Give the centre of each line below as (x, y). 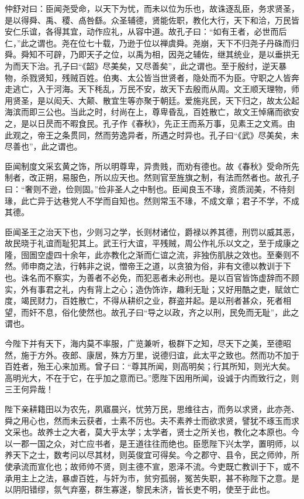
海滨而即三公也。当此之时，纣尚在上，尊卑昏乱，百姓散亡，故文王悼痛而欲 (148, 112)
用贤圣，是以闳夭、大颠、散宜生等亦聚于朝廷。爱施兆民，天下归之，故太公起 (152, 100)
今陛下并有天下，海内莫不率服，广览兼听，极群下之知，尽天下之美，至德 (144, 343)
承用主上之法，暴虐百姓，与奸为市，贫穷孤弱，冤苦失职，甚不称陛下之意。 (148, 478)
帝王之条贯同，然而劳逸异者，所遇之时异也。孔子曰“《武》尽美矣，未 (168, 135)
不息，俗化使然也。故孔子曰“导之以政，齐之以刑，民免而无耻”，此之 (168, 312)
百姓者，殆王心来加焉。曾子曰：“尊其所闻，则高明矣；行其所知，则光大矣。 (150, 366)
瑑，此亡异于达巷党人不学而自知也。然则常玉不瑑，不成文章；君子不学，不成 (152, 200)
